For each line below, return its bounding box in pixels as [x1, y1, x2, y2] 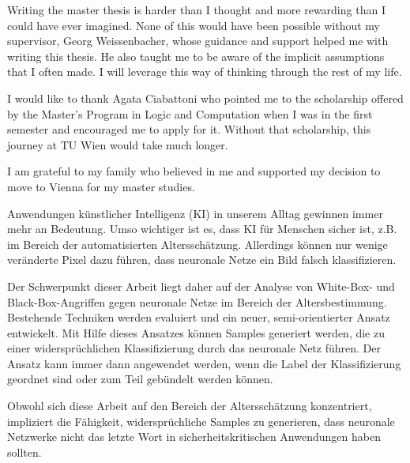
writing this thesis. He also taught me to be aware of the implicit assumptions [7, 47, 385, 64]
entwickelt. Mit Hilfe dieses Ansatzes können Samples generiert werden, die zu [7, 324, 386, 341]
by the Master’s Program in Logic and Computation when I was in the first [7, 105, 373, 122]
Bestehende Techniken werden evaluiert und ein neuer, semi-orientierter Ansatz [7, 309, 390, 326]
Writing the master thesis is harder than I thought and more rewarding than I [7, 2, 386, 17]
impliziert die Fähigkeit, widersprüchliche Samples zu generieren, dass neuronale [7, 412, 395, 429]
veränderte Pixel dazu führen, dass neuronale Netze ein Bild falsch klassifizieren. [7, 251, 397, 268]
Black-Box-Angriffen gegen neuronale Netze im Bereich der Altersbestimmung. [7, 293, 387, 310]
